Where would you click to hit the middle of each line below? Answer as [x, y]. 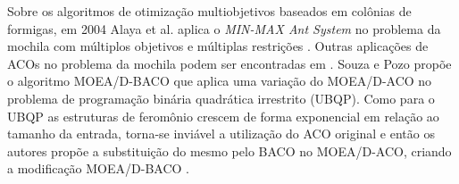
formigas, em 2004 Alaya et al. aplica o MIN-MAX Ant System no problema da [224, 28]
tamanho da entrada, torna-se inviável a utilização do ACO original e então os [221, 134]
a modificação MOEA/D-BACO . [98, 168]
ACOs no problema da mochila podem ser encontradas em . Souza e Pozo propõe [229, 63]
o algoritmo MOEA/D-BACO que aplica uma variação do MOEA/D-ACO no [220, 81]
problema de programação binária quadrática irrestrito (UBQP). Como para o [221, 98]
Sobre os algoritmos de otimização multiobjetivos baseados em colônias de [209, 11]
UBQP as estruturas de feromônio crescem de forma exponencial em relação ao [223, 116]
